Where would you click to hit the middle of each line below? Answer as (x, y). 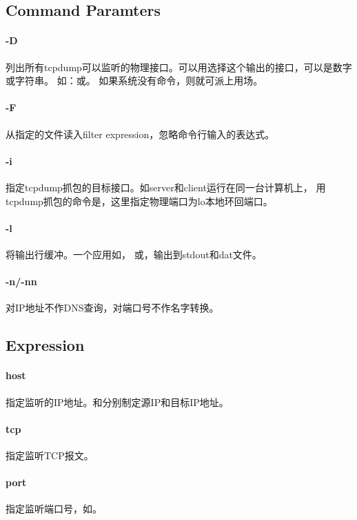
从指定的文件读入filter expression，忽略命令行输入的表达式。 (140, 134)
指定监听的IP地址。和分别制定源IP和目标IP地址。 (117, 402)
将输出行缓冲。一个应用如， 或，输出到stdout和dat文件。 (134, 254)
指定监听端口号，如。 (54, 509)
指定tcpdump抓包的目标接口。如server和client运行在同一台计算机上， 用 (166, 187)
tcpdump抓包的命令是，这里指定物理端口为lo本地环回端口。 (139, 201)
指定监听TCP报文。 (50, 455)
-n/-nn (21, 281)
